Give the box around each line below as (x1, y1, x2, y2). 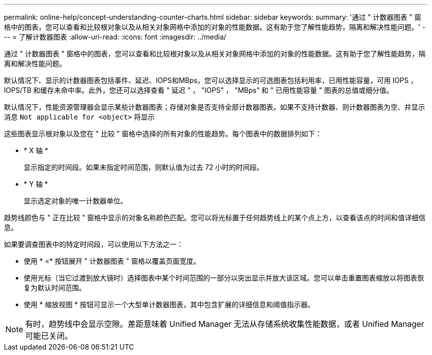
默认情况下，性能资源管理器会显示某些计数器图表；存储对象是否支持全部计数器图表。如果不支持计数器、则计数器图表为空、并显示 (4, 103, 425, 111)
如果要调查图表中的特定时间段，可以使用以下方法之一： (4, 240, 183, 248)
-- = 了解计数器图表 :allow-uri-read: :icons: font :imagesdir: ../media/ (4, 33, 226, 41)
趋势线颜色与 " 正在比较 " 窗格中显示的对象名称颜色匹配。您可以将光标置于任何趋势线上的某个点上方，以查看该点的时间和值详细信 (4, 213, 426, 222)
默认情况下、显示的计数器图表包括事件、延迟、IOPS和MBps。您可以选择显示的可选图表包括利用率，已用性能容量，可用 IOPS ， (4, 76, 418, 84)
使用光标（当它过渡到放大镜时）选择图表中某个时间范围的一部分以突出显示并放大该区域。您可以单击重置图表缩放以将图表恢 (24, 274, 424, 282)
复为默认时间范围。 (24, 283, 86, 292)
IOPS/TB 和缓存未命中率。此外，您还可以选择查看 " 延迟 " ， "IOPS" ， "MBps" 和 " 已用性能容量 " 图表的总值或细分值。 (4, 86, 394, 94)
